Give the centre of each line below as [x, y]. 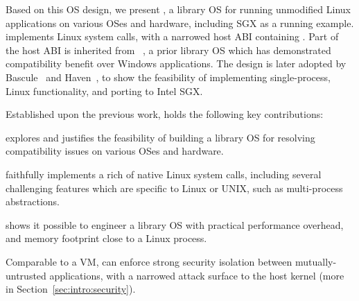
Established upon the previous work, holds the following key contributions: [165, 114]
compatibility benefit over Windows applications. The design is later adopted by [176, 63]
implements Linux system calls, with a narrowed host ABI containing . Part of [172, 36]
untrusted [26, 275]
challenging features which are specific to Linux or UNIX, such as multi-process [174, 188]
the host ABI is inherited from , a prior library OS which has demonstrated [168, 50]
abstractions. [33, 201]
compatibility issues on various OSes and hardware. [115, 151]
